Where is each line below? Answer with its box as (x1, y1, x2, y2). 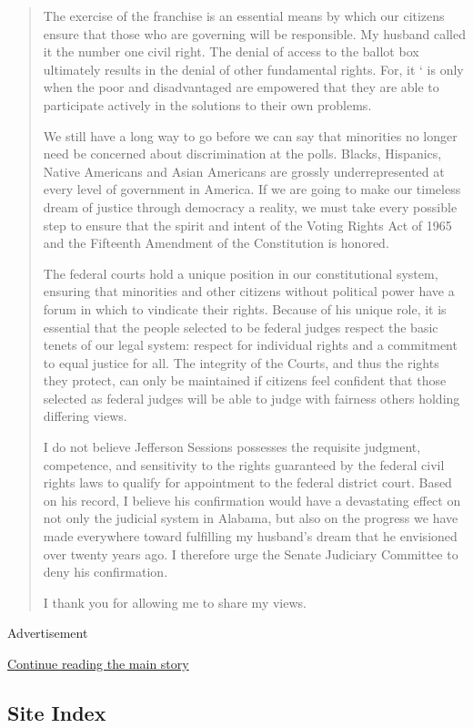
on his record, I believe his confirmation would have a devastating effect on (43, 490, 461, 509)
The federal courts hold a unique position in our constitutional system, (43, 263, 438, 282)
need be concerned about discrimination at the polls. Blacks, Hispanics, (43, 144, 442, 163)
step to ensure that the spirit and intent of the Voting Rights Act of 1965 (43, 215, 452, 234)
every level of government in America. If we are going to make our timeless (43, 179, 461, 199)
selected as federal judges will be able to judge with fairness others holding (43, 388, 460, 407)
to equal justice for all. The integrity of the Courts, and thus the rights (43, 353, 439, 372)
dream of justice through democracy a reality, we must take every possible (43, 197, 458, 216)
